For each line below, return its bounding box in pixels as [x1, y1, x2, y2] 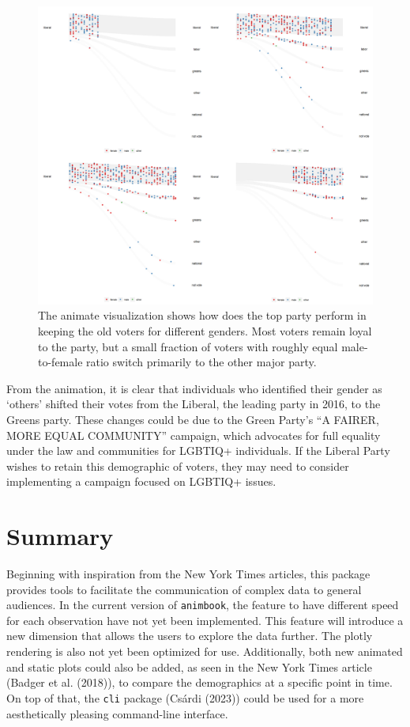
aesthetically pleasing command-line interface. [6, 705, 228, 721]
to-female [38, 354, 83, 370]
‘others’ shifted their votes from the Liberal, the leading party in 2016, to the [6, 396, 381, 412]
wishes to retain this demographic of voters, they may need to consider [6, 457, 349, 474]
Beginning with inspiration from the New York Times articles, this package [6, 566, 371, 582]
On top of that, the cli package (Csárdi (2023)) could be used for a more [6, 689, 364, 706]
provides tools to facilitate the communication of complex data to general [6, 581, 362, 597]
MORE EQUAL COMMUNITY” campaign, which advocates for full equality [6, 426, 381, 443]
